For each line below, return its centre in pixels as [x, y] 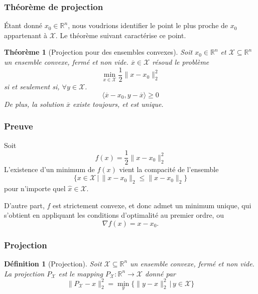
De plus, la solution [34, 104]
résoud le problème [181, 62]
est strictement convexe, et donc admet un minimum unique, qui [152, 205]
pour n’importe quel [35, 188]
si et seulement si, [32, 87]
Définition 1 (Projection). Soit [53, 263]
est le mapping [81, 273]
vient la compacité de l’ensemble [169, 169]
